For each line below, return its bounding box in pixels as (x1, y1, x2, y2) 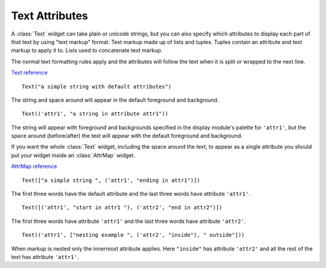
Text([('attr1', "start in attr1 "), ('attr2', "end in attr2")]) (22, 204, 223, 211)
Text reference (11, 69, 48, 76)
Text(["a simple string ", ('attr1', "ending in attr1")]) (22, 176, 200, 184)
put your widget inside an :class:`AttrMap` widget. (11, 151, 135, 159)
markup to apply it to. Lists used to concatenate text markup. (11, 47, 163, 54)
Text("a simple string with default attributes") (22, 83, 172, 90)
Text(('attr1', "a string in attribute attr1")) (22, 110, 168, 117)
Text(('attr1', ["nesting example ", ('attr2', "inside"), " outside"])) (22, 232, 245, 238)
